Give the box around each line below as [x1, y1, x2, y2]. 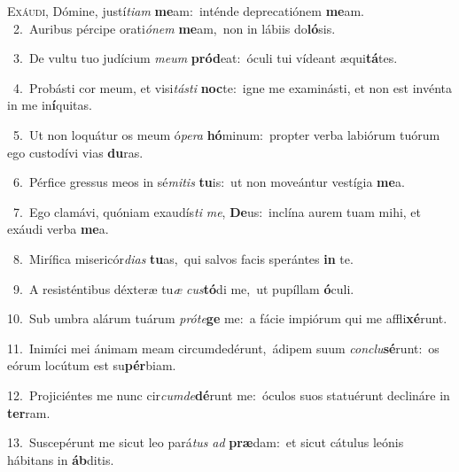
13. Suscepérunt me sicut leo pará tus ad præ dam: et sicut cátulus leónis [7, 433, 404, 452]
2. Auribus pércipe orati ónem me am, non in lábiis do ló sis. [12, 19, 336, 37]
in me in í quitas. [7, 96, 92, 114]
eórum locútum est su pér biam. [7, 356, 176, 375]
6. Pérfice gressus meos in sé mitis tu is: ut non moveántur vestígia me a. [12, 173, 405, 191]
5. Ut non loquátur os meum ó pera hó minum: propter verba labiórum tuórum [12, 125, 440, 143]
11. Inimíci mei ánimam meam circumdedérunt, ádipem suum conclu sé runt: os [7, 338, 440, 357]
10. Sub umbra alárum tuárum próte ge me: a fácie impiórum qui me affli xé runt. [7, 309, 447, 328]
